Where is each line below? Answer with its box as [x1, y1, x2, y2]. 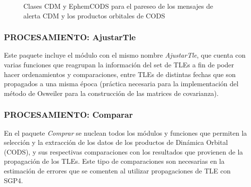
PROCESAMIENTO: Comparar [4, 109, 133, 121]
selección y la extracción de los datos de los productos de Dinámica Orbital [4, 137, 228, 147]
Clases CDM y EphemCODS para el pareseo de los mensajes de [23, 1, 213, 11]
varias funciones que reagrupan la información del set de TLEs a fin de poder [4, 60, 234, 69]
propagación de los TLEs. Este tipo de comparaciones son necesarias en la [4, 156, 225, 166]
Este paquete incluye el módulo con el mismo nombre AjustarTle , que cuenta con [4, 50, 246, 60]
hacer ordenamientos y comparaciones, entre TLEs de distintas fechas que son [4, 69, 236, 79]
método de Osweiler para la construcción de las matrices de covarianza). [4, 88, 219, 98]
